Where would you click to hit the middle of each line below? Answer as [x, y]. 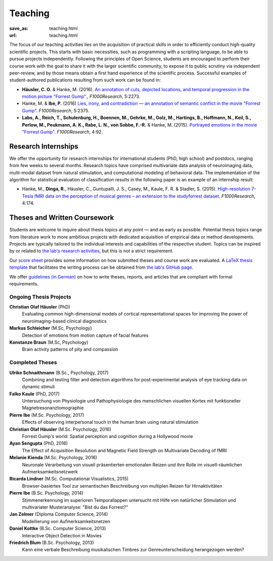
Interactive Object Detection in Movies [62, 535]
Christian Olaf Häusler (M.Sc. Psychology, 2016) [60, 429]
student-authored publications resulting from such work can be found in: [85, 80]
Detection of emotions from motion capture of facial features [85, 335]
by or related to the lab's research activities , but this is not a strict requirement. [92, 251]
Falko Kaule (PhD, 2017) [35, 394]
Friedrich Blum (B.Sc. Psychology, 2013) [52, 542]
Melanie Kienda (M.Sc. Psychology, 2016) [53, 458]
